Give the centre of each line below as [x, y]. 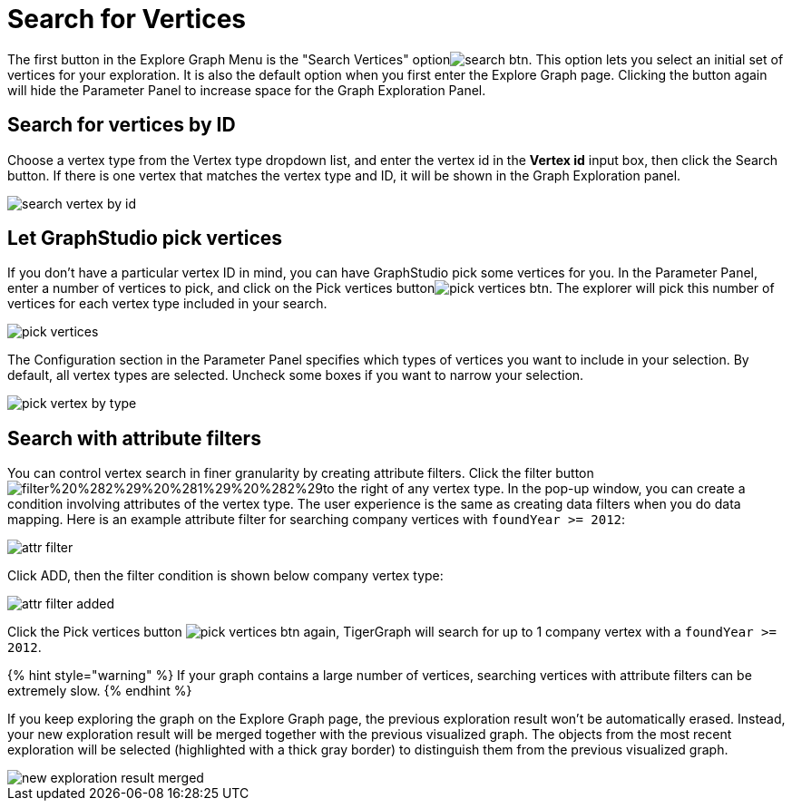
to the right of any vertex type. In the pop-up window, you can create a [534, 489]
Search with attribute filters [134, 438]
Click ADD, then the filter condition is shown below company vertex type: [225, 576]
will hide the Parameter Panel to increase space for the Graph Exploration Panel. [247, 90]
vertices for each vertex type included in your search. [167, 304]
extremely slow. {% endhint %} [100, 691]
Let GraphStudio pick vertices [145, 239]
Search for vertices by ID [122, 125]
